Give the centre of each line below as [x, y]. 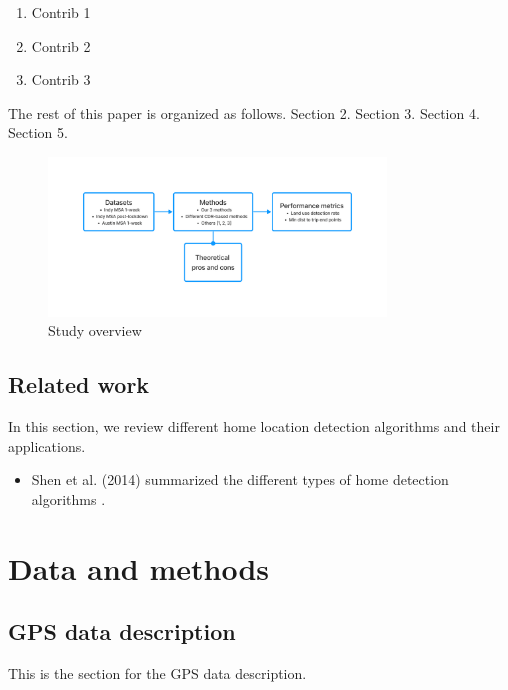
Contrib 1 [61, 12]
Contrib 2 [61, 45]
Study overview [95, 330]
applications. [47, 445]
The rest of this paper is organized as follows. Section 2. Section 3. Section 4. [244, 112]
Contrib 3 [61, 79]
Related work [79, 384]
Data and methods [138, 567]
